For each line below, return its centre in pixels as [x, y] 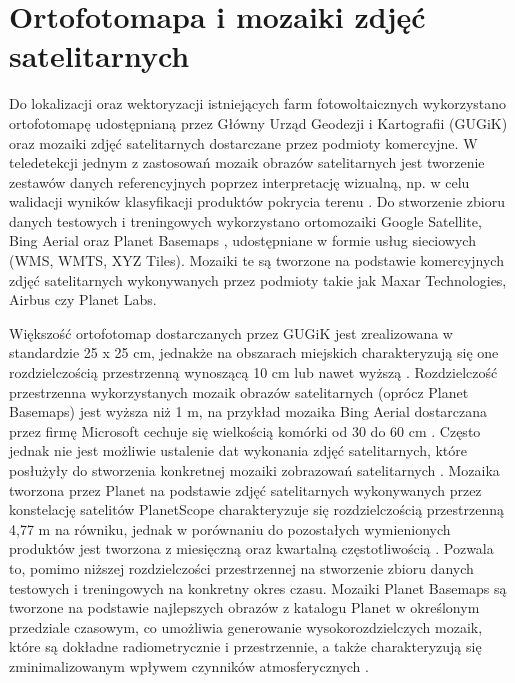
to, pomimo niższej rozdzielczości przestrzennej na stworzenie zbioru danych [241, 567]
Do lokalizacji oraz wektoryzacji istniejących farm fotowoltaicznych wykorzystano [258, 103]
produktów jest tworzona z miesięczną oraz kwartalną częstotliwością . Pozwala [251, 548]
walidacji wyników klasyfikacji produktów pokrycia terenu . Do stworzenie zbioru [257, 201]
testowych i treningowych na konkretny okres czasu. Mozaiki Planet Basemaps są [258, 587]
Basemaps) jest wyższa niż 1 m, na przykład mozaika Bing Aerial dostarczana [248, 411]
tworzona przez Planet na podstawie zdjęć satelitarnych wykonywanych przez [245, 489]
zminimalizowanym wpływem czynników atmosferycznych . [189, 665]
